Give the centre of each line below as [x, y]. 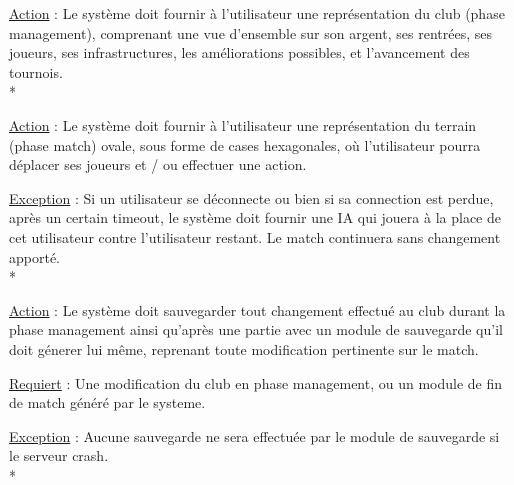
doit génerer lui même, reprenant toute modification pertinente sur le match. [244, 348]
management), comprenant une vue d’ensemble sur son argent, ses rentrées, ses [250, 32]
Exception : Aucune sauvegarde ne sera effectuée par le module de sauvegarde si [254, 435]
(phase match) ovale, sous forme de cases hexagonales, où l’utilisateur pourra [245, 144]
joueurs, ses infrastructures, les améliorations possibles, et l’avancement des [239, 52]
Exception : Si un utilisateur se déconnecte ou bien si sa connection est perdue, [251, 197]
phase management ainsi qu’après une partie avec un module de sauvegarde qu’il [256, 329]
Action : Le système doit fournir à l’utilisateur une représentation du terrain [243, 124]
